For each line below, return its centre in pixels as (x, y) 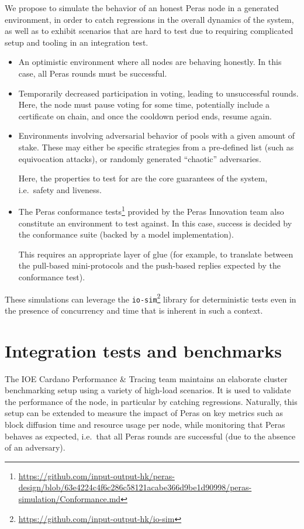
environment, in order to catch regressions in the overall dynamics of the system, (149, 19)
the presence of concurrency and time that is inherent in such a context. (134, 310)
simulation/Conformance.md (70, 498)
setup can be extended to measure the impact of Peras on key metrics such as (144, 413)
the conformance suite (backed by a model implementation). (126, 234)
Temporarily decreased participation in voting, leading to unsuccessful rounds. (158, 93)
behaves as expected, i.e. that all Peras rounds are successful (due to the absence (150, 436)
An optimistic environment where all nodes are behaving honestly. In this (150, 62)
